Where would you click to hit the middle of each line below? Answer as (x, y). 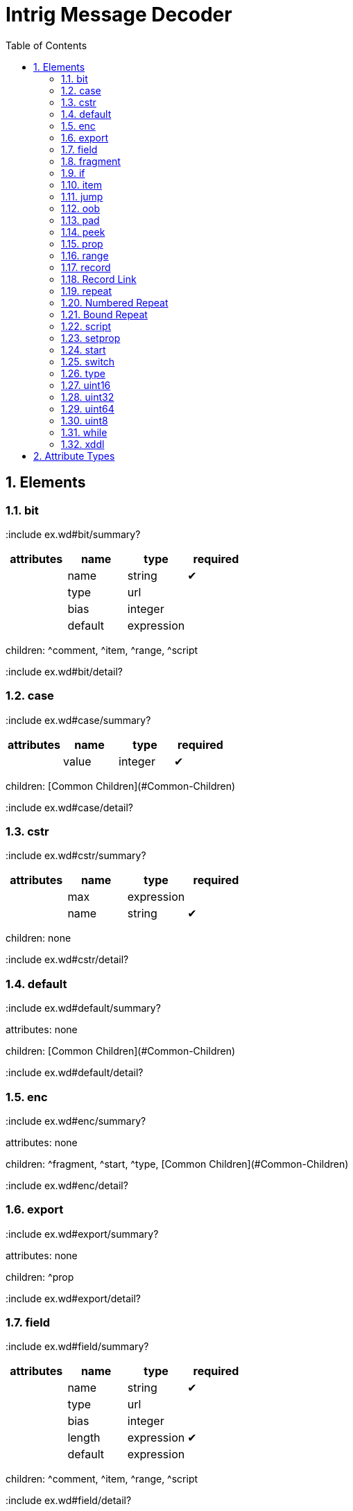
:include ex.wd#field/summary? (77, 1347)
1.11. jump (82, 196)
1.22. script (86, 326)
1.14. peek (83, 232)
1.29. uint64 (88, 408)
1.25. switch (88, 361)
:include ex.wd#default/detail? (75, 1073)
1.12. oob (81, 208)
